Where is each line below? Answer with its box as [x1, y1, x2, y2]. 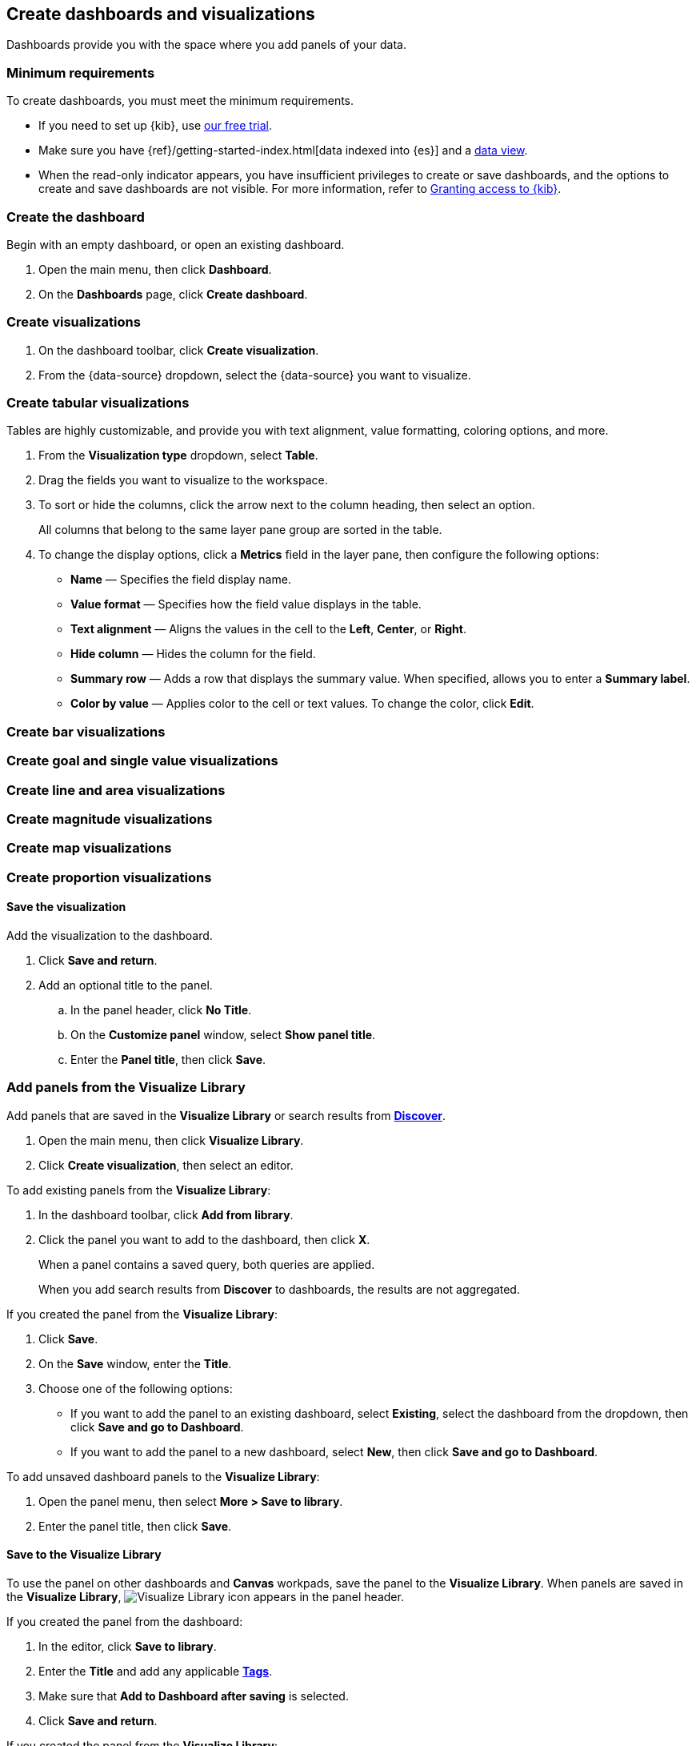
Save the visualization [6, 900, 126, 914]
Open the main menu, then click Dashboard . [38, 262, 272, 276]
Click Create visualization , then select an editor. [38, 1158, 294, 1172]
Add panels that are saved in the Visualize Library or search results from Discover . [6, 1108, 446, 1122]
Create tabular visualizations [6, 395, 190, 411]
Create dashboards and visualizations [6, 4, 315, 24]
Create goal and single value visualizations [6, 753, 278, 769]
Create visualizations [6, 314, 141, 331]
